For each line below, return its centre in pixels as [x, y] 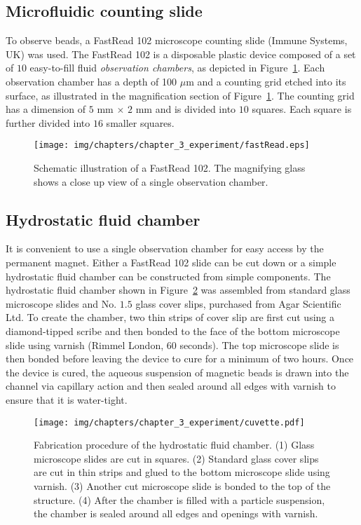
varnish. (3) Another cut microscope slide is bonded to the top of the [182, 485]
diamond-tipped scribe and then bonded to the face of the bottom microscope [173, 330]
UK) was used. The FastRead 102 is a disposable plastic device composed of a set [181, 54]
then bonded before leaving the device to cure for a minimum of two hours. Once [180, 359]
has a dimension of [46, 109]
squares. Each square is [302, 109]
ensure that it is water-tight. [67, 399]
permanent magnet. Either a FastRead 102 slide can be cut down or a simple [171, 262]
